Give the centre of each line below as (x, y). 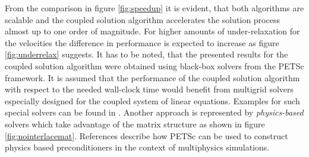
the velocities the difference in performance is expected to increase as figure (142, 42)
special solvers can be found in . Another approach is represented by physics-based (154, 112)
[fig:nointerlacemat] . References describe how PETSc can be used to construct (146, 135)
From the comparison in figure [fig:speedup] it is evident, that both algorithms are (154, 8)
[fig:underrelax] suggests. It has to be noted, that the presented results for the (146, 54)
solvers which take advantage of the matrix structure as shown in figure (135, 124)
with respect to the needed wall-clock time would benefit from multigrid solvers (149, 89)
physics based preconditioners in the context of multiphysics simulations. (137, 147)
